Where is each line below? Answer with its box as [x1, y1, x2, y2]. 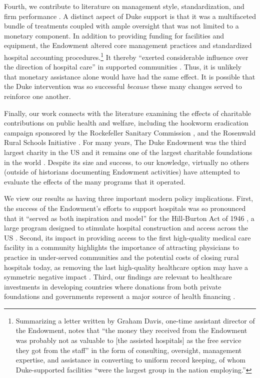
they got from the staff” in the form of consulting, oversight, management [15, 344, 242, 355]
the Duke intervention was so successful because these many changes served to [4, 81, 242, 91]
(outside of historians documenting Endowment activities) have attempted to [4, 166, 240, 177]
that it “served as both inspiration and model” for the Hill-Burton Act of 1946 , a [4, 212, 254, 223]
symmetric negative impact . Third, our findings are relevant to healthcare [4, 271, 232, 282]
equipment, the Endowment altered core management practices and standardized [4, 40, 252, 50]
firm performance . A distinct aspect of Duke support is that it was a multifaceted [4, 10, 256, 21]
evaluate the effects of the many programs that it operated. [4, 176, 185, 186]
